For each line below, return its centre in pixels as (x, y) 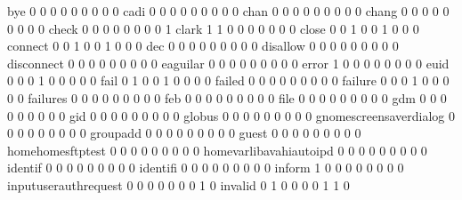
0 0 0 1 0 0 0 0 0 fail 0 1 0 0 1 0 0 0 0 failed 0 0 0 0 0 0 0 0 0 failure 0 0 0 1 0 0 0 (228, 80)
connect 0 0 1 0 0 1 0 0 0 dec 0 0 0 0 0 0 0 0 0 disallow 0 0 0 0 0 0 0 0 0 (203, 46)
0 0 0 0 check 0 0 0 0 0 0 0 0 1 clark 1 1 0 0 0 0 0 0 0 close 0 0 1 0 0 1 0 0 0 (213, 28)
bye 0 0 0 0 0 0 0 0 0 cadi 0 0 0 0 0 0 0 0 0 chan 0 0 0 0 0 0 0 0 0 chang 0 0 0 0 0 (228, 11)
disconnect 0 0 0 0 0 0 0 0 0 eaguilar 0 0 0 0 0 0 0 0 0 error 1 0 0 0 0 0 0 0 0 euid (228, 63)
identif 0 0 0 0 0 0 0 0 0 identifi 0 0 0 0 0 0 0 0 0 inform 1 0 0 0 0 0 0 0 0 (206, 168)
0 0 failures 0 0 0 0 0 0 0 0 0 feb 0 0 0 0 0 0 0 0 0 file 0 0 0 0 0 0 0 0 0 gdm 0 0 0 (227, 97)
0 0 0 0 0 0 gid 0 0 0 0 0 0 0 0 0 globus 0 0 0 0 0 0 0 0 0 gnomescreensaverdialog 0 (231, 115)
